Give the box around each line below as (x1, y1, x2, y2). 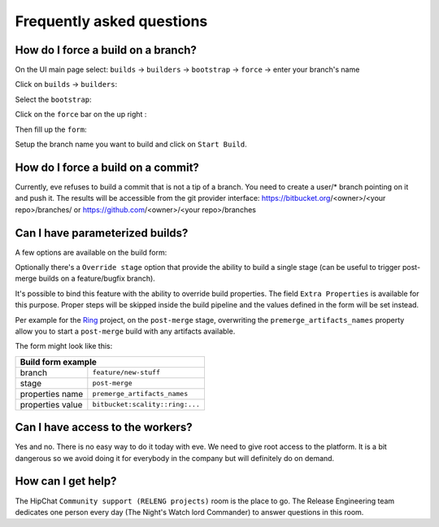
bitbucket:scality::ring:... (92, 400, 201, 409)
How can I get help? (15, 474, 117, 488)
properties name (20, 388, 84, 399)
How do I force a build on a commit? (15, 160, 199, 174)
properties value (20, 399, 83, 410)
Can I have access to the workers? (15, 420, 193, 434)
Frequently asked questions (15, 12, 208, 30)
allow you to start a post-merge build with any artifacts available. (15, 326, 236, 336)
